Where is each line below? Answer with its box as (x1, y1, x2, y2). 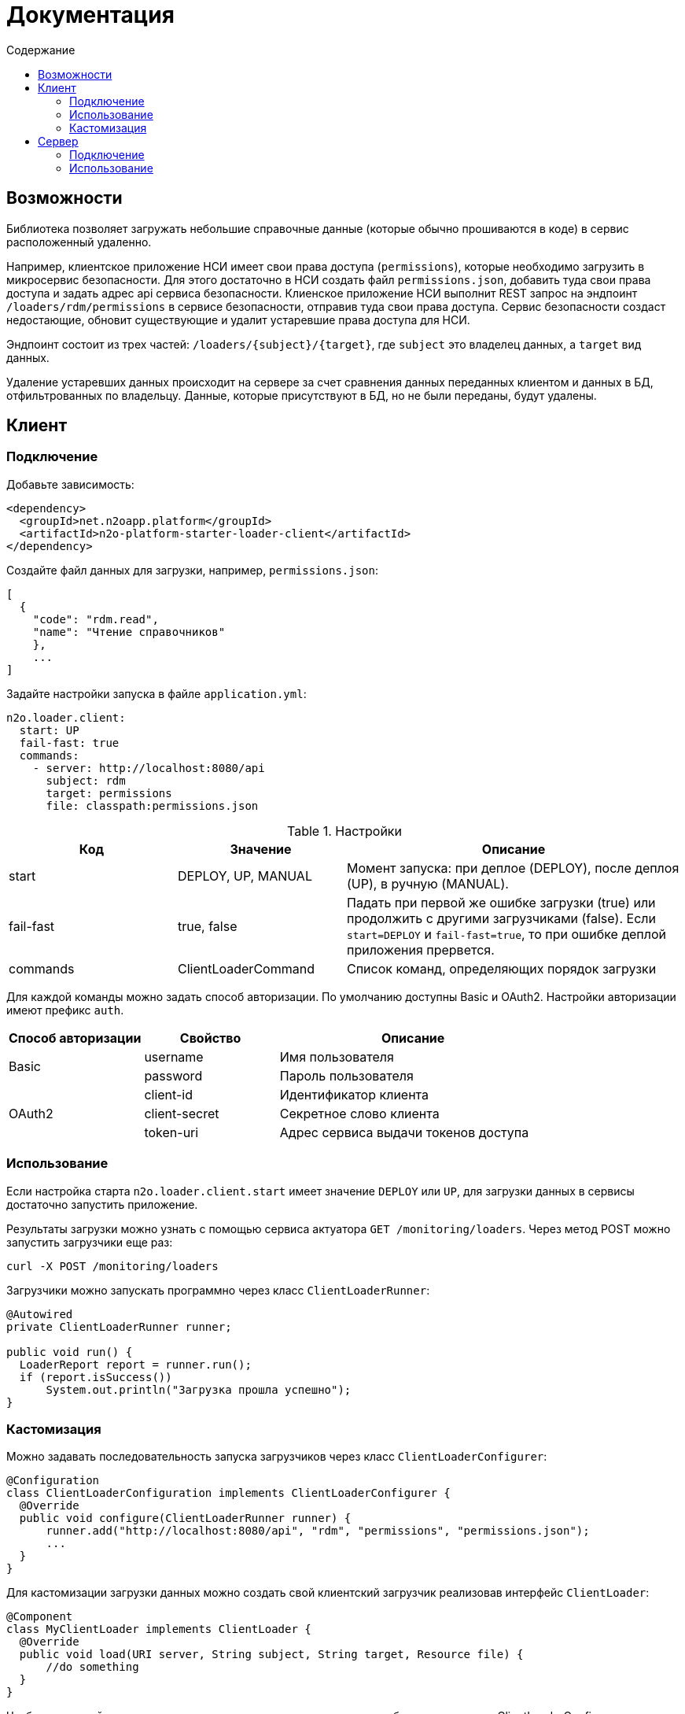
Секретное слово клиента (279, 1105, 440, 1121)
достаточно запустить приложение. (6, 1197, 198, 1211)
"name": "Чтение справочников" (32, 625, 226, 638)
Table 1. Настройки (287, 822, 402, 839)
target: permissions (46, 786, 172, 800)
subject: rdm (46, 774, 126, 787)
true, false (178, 918, 238, 934)
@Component (6, 1610, 73, 1623)
